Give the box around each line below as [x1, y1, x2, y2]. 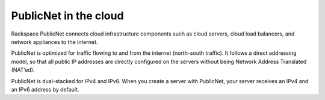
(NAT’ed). [11, 66, 35, 73]
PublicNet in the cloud [11, 9, 124, 22]
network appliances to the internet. [11, 38, 98, 45]
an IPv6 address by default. [11, 86, 79, 93]
